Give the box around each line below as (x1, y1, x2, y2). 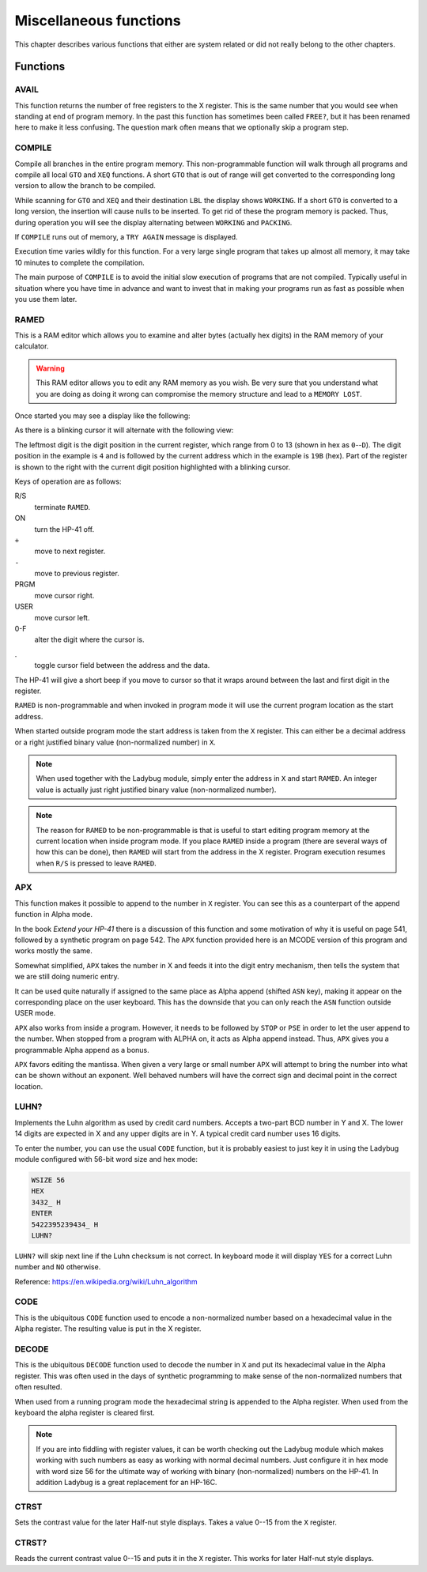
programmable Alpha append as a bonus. (14, 1045, 149, 1054)
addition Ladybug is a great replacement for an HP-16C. (36, 1477, 217, 1487)
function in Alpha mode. (14, 910, 93, 919)
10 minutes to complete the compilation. (14, 258, 145, 267)
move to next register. (34, 546, 106, 556)
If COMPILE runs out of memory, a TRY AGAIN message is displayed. (14, 232, 238, 241)
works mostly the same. (14, 946, 93, 956)
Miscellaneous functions (14, 12, 181, 29)
